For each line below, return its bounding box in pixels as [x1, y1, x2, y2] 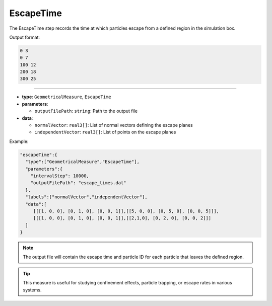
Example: [9, 138, 29, 144]
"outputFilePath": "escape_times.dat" [30, 180, 126, 186]
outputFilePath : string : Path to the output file [34, 108, 138, 114]
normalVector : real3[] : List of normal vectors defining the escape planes [34, 122, 193, 128]
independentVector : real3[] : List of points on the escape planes [34, 129, 176, 135]
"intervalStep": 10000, [30, 173, 89, 179]
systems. [23, 287, 42, 293]
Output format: [9, 34, 40, 40]
